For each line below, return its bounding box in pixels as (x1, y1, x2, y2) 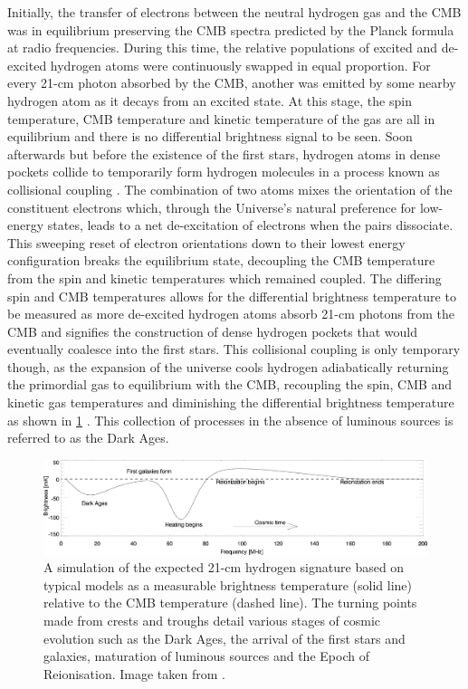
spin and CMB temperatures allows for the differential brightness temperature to (7, 286, 456, 305)
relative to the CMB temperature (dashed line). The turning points (43, 593, 417, 612)
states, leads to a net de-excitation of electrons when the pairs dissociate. (47, 215, 454, 234)
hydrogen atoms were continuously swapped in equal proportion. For (50, 55, 431, 74)
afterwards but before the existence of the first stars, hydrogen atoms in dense (7, 144, 441, 163)
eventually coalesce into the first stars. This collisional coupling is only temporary (7, 340, 461, 359)
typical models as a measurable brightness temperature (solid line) (43, 575, 412, 594)
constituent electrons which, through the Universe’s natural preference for (7, 197, 416, 216)
